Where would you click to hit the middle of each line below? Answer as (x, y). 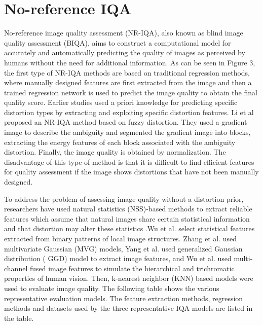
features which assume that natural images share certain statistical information (127, 218)
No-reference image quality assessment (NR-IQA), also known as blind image (124, 33)
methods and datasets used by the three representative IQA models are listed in (128, 308)
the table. (19, 318)
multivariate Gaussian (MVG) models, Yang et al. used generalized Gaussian (123, 248)
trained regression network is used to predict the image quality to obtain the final (131, 92)
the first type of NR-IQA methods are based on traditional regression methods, (127, 72)
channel (16, 268)
